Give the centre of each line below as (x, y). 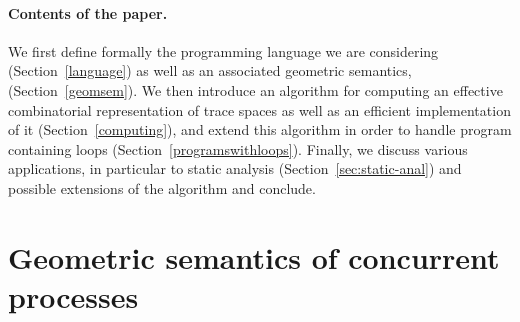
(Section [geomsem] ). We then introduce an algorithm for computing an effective (255, 89)
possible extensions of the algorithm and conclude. (162, 187)
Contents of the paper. (88, 12)
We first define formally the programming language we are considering (223, 50)
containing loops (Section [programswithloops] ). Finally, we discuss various (238, 148)
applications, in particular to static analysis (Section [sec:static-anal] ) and (235, 168)
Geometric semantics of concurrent (254, 256)
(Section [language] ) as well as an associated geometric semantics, (210, 70)
